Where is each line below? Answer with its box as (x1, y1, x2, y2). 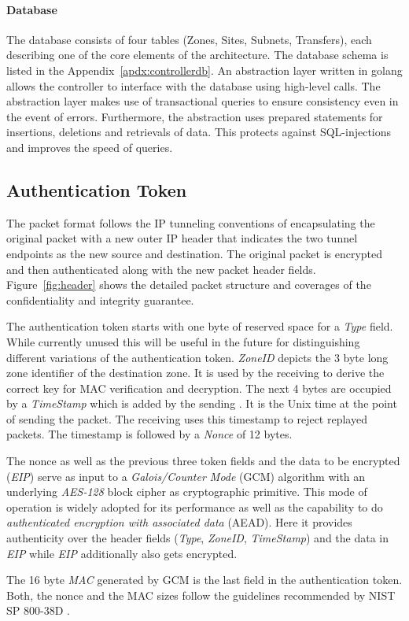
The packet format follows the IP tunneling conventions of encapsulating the (6, 214, 375, 231)
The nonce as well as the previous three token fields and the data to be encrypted (6, 453, 400, 469)
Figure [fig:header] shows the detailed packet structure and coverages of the (6, 276, 371, 293)
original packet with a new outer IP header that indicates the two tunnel (6, 230, 358, 246)
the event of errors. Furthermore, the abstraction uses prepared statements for (6, 108, 383, 124)
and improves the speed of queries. (6, 139, 173, 155)
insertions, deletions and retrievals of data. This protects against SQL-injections (6, 124, 392, 140)
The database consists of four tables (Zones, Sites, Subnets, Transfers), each (6, 31, 372, 47)
